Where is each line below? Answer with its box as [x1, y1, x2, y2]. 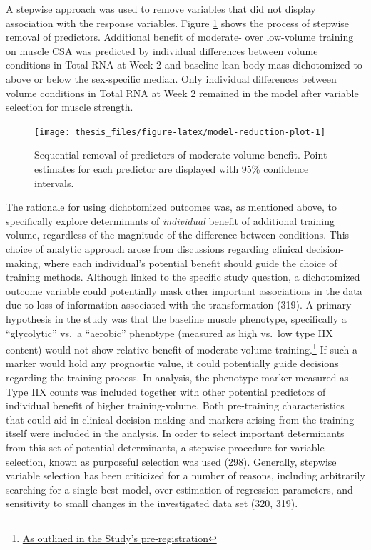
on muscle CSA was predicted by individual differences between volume [6, 43, 318, 58]
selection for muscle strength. [6, 99, 133, 114]
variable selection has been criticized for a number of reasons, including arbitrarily [6, 468, 365, 483]
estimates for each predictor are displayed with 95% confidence [34, 161, 309, 176]
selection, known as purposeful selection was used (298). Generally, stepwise [6, 454, 337, 469]
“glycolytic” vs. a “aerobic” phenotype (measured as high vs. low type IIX [6, 325, 333, 340]
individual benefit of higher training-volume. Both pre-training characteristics [6, 398, 345, 413]
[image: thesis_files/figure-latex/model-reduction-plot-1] [34, 126, 326, 137]
